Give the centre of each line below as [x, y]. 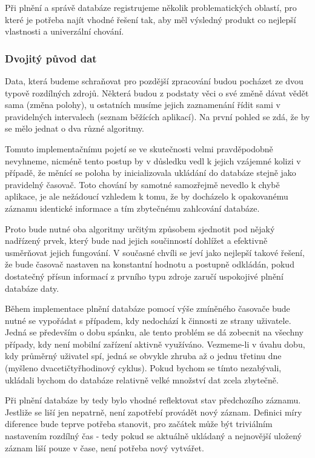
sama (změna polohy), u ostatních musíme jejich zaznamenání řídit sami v [143, 105]
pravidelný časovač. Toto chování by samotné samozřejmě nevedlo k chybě [142, 184]
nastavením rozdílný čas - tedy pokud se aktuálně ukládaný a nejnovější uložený [153, 436]
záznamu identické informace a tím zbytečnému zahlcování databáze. [132, 208]
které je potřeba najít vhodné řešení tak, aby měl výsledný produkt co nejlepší [151, 19]
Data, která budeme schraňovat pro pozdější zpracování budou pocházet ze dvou [154, 81]
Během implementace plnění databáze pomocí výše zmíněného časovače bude [148, 308]
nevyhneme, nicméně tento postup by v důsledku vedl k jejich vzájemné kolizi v [153, 160]
